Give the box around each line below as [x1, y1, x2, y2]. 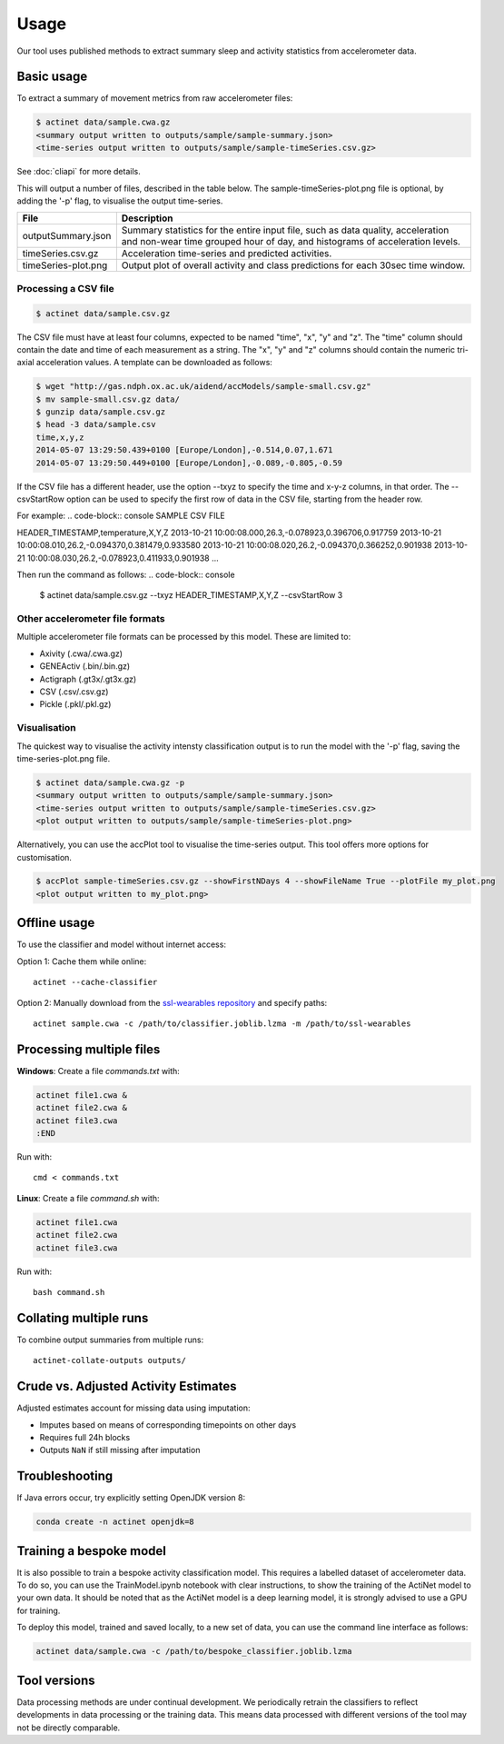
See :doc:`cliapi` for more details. [16, 166, 141, 177]
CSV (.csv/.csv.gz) [39, 686, 109, 697]
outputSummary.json [22, 230, 112, 243]
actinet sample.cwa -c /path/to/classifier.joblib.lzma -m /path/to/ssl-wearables [33, 1018, 411, 1029]
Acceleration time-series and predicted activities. [121, 247, 332, 260]
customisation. [16, 852, 73, 862]
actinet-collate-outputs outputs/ [33, 1355, 186, 1366]
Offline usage [16, 915, 95, 931]
